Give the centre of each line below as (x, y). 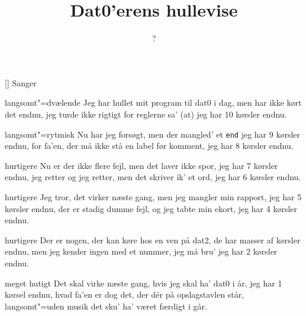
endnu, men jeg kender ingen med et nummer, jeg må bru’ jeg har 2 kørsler (141, 251)
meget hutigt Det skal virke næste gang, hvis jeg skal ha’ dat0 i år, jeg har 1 (144, 283)
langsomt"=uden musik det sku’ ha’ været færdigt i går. (106, 306)
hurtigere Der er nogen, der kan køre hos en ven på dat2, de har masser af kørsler (153, 240)
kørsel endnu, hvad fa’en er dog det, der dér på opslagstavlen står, (125, 294)
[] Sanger (21, 82)
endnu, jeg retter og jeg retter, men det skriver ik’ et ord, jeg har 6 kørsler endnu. (153, 177)
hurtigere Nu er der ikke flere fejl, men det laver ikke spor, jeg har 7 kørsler (141, 165)
